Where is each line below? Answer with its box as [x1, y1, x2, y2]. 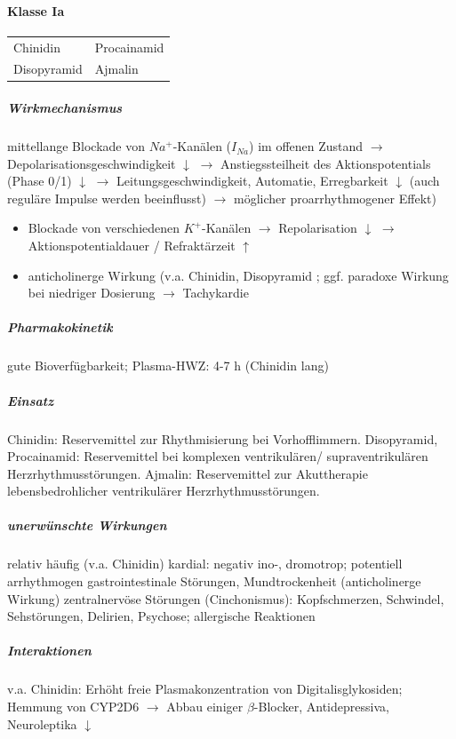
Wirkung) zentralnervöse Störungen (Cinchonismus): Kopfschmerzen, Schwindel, [7, 589, 444, 608]
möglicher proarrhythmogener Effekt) [234, 188, 436, 207]
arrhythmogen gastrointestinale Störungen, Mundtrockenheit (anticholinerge [7, 572, 421, 591]
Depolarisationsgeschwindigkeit [7, 154, 176, 172]
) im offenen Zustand [249, 137, 364, 155]
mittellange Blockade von [7, 137, 145, 155]
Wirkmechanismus [7, 99, 123, 117]
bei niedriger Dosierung [28, 283, 156, 302]
